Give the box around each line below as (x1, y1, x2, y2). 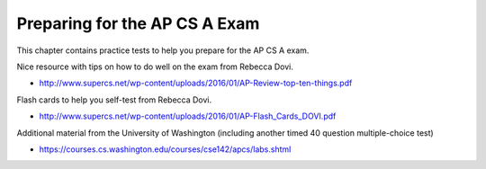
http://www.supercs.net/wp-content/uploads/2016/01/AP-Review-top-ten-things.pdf (39, 77, 353, 89)
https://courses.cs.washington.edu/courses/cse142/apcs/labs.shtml (39, 144, 292, 155)
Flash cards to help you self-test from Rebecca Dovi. (16, 94, 212, 105)
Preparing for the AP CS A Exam (16, 13, 260, 33)
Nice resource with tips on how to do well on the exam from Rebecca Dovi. (16, 61, 294, 72)
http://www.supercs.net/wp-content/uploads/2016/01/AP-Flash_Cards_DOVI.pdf (39, 111, 337, 121)
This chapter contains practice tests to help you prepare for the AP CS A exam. (16, 45, 310, 56)
